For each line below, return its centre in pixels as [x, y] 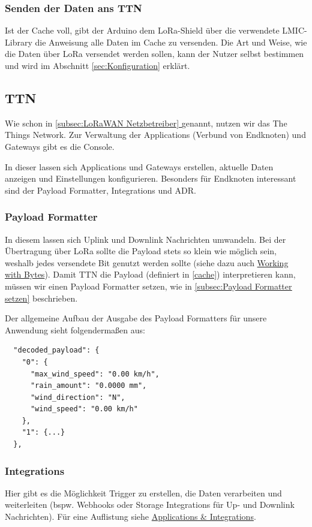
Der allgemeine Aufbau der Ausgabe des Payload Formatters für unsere [136, 318]
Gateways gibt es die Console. [60, 146]
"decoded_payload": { [56, 350]
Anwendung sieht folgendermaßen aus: [75, 329]
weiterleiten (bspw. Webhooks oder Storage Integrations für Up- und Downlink [150, 505]
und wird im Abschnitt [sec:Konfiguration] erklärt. [97, 65]
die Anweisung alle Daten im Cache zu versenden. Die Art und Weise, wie [171, 42]
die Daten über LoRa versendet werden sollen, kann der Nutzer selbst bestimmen [154, 54]
